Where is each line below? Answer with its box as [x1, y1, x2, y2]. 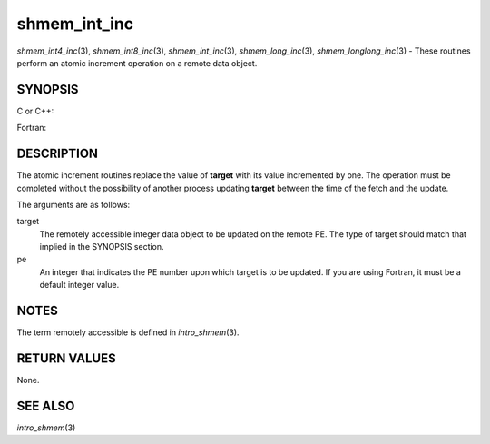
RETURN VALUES [16, 350, 117, 366]
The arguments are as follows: [16, 199, 131, 210]
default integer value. [39, 280, 120, 291]
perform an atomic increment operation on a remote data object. [16, 57, 258, 68]
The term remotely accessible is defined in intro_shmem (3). [16, 327, 240, 338]
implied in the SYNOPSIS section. [39, 242, 164, 252]
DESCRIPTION [16, 146, 99, 162]
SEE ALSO [16, 398, 75, 413]
